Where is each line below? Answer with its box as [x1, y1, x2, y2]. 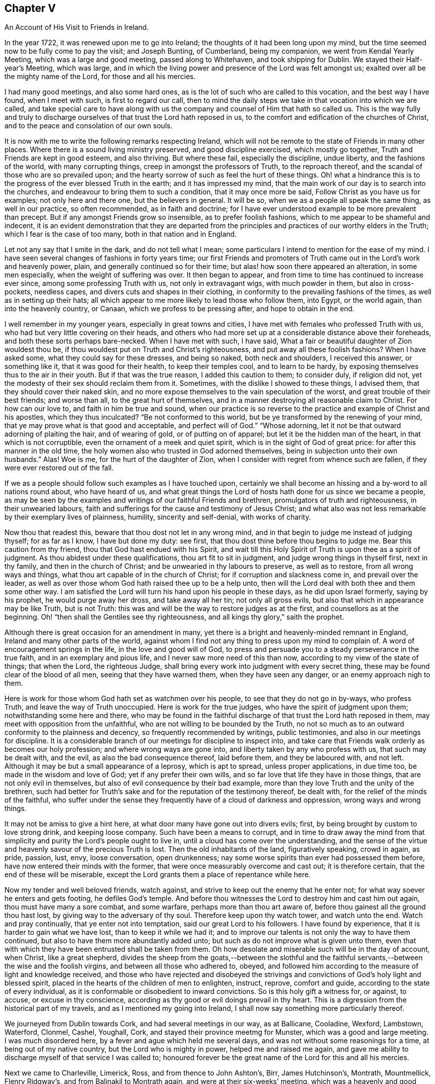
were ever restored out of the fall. [4, 463, 114, 472]
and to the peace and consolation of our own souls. [4, 121, 173, 130]
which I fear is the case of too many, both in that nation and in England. [4, 230, 237, 239]
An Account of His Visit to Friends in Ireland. [4, 23, 149, 32]
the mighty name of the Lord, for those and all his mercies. [4, 72, 196, 81]
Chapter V [4, 2, 56, 14]
